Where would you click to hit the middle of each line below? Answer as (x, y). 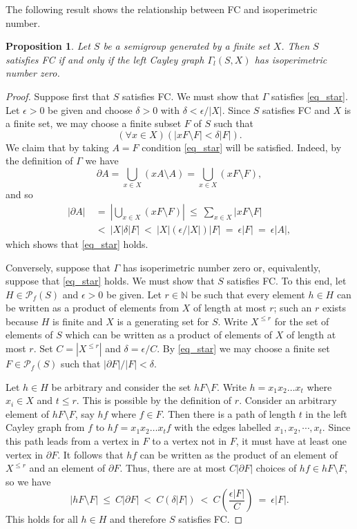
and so (19, 194)
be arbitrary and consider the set (121, 386)
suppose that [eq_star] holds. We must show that (110, 281)
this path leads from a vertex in (73, 441)
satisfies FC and (296, 109)
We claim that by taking (57, 147)
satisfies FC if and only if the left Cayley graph (105, 59)
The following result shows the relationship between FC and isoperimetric (162, 9)
